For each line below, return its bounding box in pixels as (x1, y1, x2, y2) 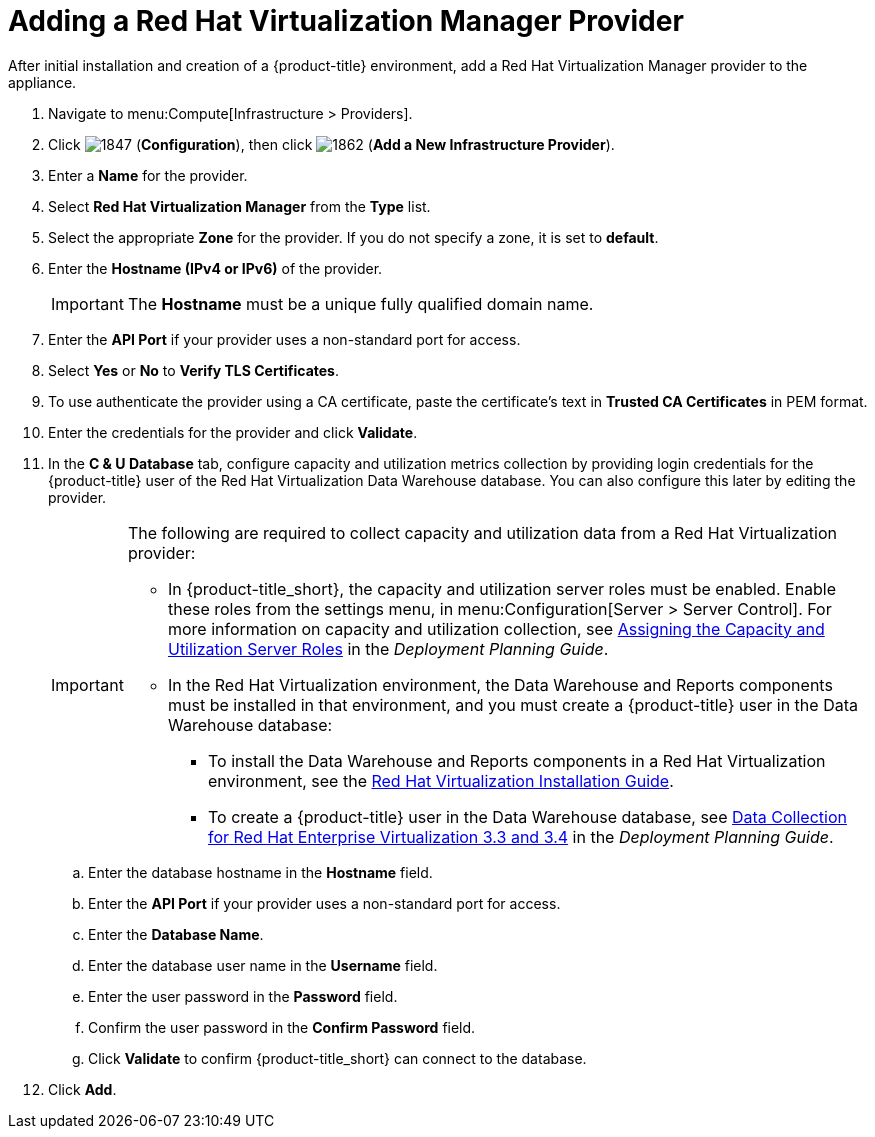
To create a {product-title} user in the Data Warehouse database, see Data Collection (207, 806, 847, 827)
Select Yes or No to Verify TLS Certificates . (48, 361, 339, 379)
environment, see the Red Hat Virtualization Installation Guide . (207, 770, 674, 791)
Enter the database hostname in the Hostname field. (88, 863, 433, 881)
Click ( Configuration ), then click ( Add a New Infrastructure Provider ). (48, 135, 615, 153)
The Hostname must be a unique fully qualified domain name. (127, 293, 594, 314)
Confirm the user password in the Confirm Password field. (88, 1018, 476, 1036)
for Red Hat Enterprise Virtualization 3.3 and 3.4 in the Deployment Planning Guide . (207, 826, 834, 847)
